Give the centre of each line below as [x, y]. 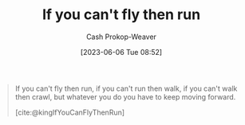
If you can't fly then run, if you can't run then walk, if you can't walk [126, 88]
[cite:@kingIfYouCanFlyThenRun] [70, 112]
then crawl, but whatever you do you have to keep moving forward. [125, 96]
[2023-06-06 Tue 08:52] [121, 52]
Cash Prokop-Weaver [121, 37]
